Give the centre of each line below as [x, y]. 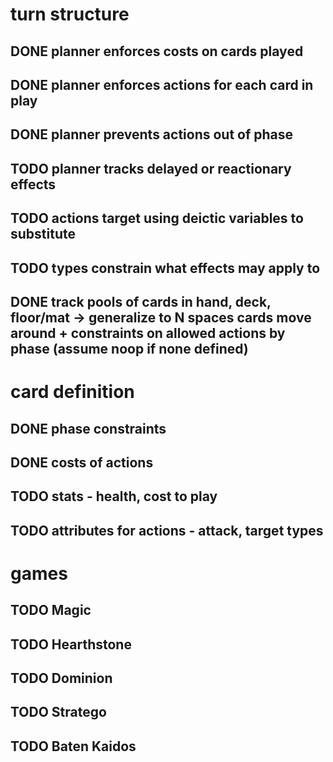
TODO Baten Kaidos [73, 746]
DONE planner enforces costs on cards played [157, 51]
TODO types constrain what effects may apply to [165, 268]
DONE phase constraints [88, 428]
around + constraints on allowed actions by [148, 333]
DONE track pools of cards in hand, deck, [141, 301]
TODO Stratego [58, 712]
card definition [72, 392]
